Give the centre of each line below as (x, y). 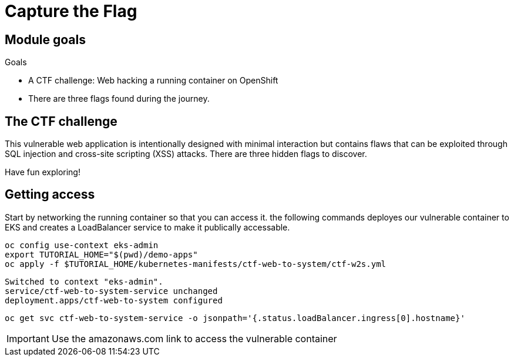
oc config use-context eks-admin (82, 245)
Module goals (45, 39)
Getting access (50, 195)
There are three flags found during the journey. (119, 99)
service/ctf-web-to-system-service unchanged (111, 291)
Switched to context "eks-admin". (84, 281)
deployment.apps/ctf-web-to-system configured (114, 300)
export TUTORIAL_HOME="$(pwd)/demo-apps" (101, 254)
